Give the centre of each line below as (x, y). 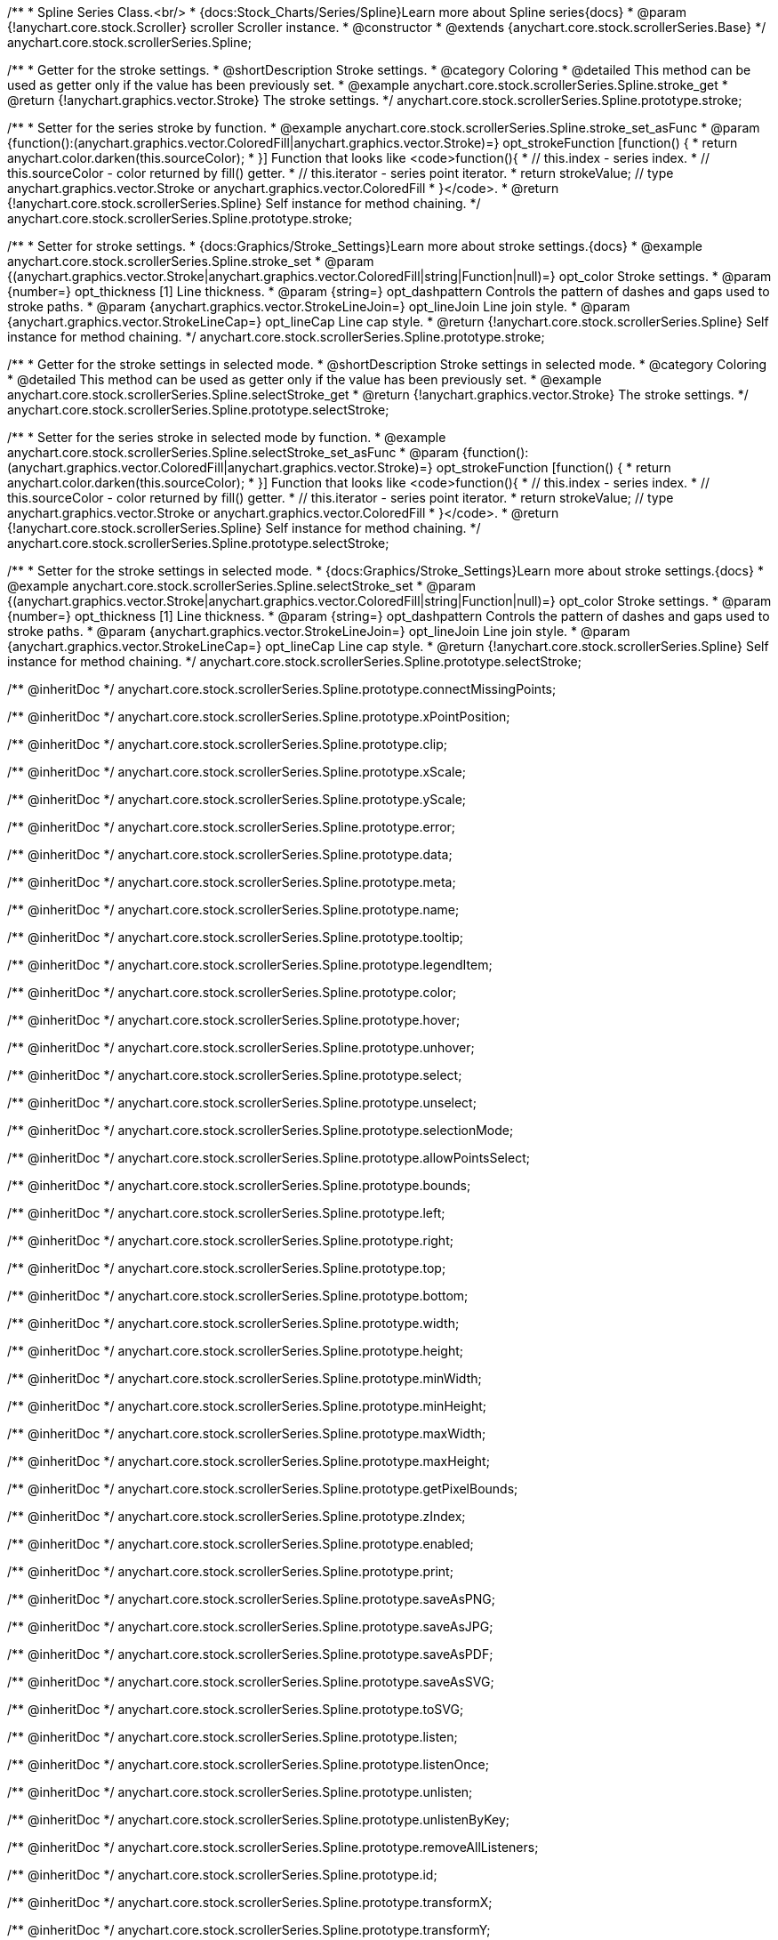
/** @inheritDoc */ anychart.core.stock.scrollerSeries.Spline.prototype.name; (233, 910)
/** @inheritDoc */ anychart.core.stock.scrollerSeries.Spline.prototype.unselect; (242, 1103)
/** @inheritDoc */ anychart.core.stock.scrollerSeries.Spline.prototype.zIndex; (237, 1516)
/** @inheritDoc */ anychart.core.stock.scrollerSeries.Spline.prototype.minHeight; (247, 1406)
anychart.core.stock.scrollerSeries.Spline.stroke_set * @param (191, 261)
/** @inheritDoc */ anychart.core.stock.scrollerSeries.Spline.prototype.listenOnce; (248, 1764)
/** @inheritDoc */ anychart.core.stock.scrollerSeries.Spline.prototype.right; (230, 1240)
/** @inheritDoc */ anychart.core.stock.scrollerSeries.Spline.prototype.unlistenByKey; (258, 1819)
